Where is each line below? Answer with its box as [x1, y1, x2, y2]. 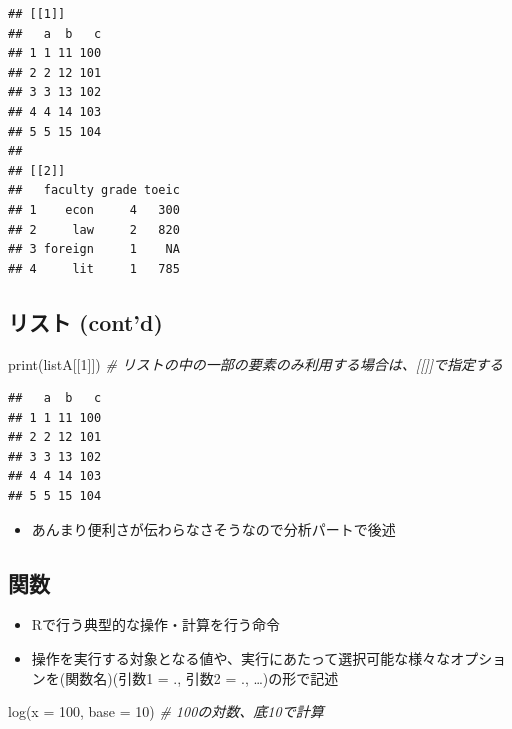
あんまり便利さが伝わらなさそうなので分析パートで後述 [31, 518, 396, 539]
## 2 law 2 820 [8, 222, 180, 237]
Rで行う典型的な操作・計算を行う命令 [31, 614, 281, 635]
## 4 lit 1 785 [8, 261, 180, 276]
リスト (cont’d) [8, 306, 163, 337]
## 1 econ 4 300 [8, 202, 180, 217]
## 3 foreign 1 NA [8, 242, 180, 257]
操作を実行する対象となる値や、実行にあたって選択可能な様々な [31, 648, 451, 669]
